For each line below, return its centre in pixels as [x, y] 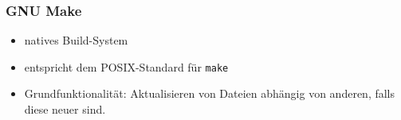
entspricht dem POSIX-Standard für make [126, 66]
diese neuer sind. [65, 109]
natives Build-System [76, 40]
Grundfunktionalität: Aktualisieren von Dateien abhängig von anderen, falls [210, 93]
